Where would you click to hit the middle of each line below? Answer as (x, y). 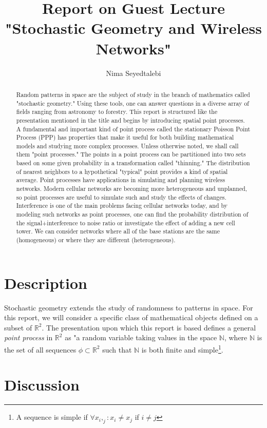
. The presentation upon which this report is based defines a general (149, 327)
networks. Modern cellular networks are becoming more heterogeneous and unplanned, (132, 189)
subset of (18, 327)
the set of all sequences (40, 349)
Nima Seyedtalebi (133, 73)
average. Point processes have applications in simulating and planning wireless (121, 180)
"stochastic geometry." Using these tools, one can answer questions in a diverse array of (132, 103)
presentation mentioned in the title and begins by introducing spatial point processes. (130, 120)
